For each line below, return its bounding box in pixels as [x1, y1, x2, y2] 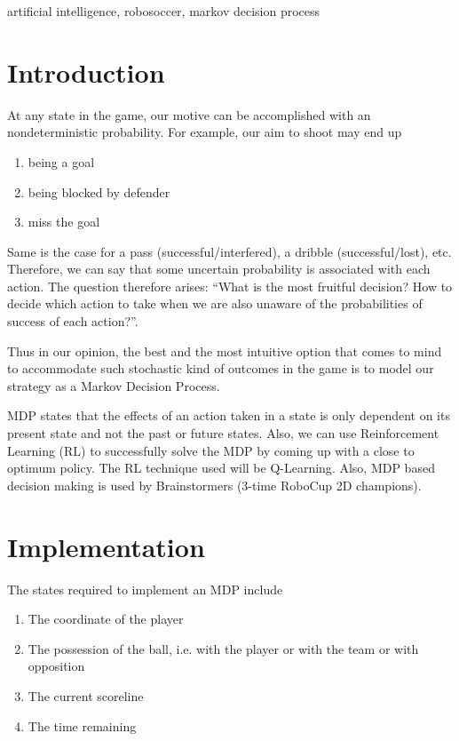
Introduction [7, 53, 165, 90]
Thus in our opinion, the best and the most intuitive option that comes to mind [7, 341, 442, 360]
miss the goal [28, 212, 100, 231]
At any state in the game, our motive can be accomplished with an [7, 105, 371, 123]
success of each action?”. [7, 312, 138, 331]
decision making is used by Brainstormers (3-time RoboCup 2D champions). [7, 475, 422, 494]
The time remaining [28, 716, 137, 735]
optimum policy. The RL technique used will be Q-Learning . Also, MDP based [7, 458, 435, 477]
